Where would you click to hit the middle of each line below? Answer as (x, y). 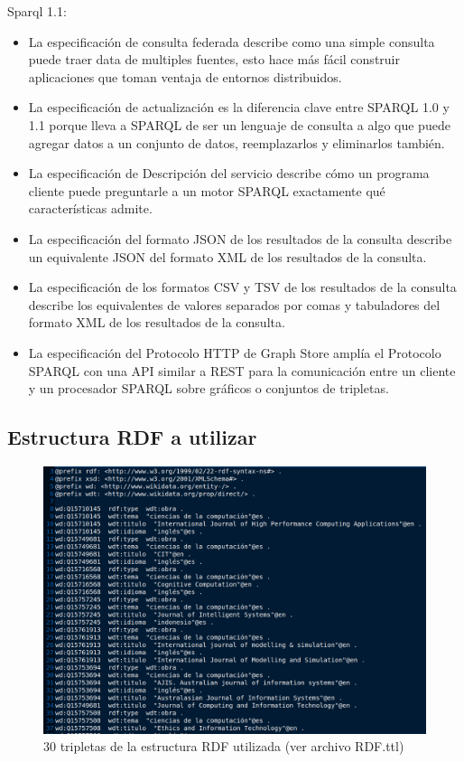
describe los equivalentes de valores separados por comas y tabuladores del (234, 304)
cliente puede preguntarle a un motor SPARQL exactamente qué (207, 190)
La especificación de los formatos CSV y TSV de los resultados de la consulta (242, 287)
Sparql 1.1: (37, 11)
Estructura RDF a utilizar (132, 437)
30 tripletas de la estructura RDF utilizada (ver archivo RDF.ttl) (224, 746)
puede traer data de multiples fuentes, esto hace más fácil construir (214, 59)
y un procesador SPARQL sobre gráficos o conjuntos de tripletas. (209, 388)
